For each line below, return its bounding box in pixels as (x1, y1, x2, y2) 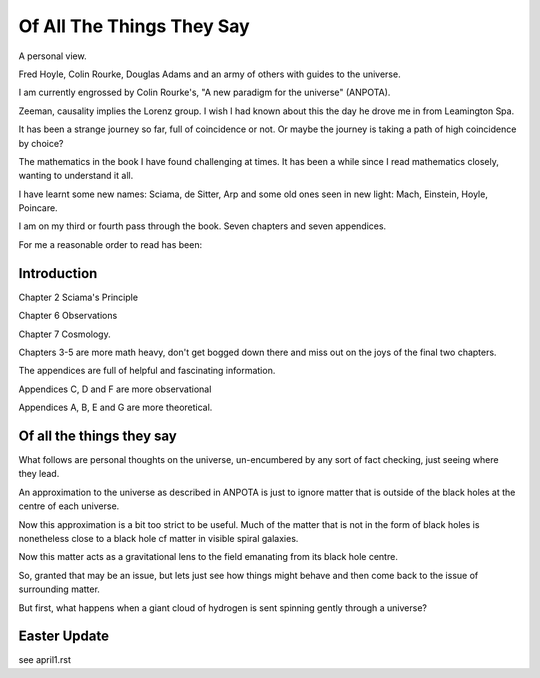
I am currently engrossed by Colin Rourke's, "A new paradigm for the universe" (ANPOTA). (18, 86, 391, 99)
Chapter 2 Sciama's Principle (18, 291, 139, 303)
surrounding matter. (18, 583, 100, 595)
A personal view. (18, 50, 87, 62)
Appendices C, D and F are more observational (18, 383, 212, 395)
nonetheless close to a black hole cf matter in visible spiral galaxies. (18, 532, 299, 544)
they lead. (18, 468, 60, 480)
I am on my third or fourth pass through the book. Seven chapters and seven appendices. (18, 220, 387, 232)
